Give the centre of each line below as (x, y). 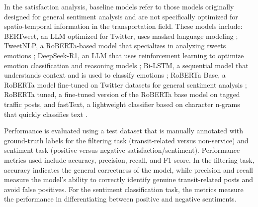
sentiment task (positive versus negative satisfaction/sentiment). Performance (122, 150)
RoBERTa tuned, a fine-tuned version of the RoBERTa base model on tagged (122, 94)
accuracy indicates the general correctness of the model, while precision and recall (129, 169)
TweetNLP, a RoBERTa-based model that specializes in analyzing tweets (115, 46)
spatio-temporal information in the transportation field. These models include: (123, 26)
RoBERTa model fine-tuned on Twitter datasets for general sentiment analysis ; (126, 84)
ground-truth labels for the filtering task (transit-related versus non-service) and (126, 140)
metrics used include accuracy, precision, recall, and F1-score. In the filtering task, (129, 159)
